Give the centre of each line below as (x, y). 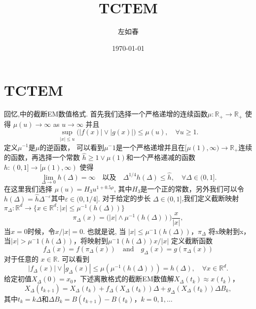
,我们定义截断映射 (210, 198)
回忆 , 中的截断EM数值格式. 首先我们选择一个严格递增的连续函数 (106, 114)
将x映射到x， (229, 231)
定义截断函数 (192, 241)
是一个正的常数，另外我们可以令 (192, 188)
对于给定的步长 (127, 198)
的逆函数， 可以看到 (72, 147)
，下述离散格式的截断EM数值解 (124, 279)
